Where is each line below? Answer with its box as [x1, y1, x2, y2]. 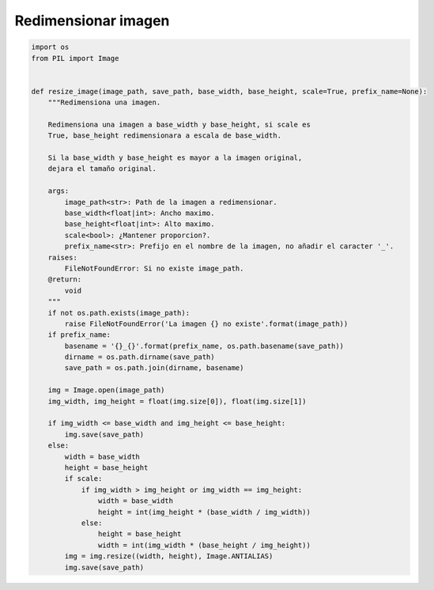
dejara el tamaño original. [47, 165, 157, 173]
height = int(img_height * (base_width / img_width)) [97, 507, 311, 516]
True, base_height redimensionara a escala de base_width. [47, 131, 282, 140]
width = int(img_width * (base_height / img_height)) [97, 540, 311, 550]
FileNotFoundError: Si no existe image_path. [64, 263, 244, 273]
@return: [47, 275, 82, 284]
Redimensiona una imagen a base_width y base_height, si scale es [47, 119, 311, 129]
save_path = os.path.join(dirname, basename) [64, 364, 244, 373]
